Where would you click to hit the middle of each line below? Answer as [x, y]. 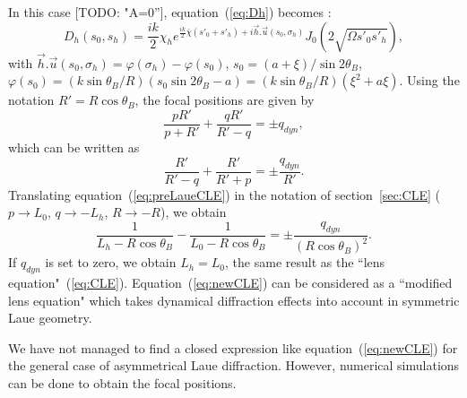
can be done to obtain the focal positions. [122, 383]
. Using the [429, 80]
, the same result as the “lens [305, 262]
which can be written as [74, 147]
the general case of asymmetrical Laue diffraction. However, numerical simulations [234, 365]
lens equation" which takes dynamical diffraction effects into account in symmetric [234, 300]
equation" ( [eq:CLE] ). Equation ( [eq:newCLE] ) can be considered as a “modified [230, 283]
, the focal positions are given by [225, 100]
